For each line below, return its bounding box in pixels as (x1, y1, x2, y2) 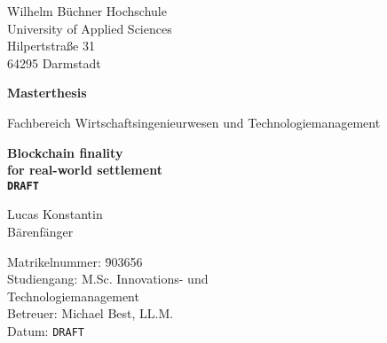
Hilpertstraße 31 (7, 36, 95, 55)
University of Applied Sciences (7, 19, 172, 37)
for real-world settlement (7, 160, 162, 179)
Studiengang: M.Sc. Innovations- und (7, 269, 209, 288)
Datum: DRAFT (7, 321, 84, 339)
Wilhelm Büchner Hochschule (7, 2, 167, 19)
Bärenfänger (7, 222, 74, 240)
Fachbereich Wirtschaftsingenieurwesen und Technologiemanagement (7, 113, 381, 131)
